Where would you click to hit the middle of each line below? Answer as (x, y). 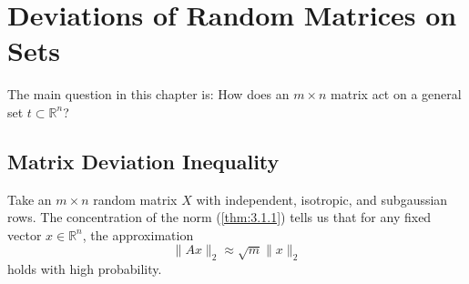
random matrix (135, 199)
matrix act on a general (396, 94)
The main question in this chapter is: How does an (148, 94)
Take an (30, 199)
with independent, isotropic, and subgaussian (322, 199)
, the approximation (138, 234)
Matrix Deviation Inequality (143, 161)
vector (25, 234)
